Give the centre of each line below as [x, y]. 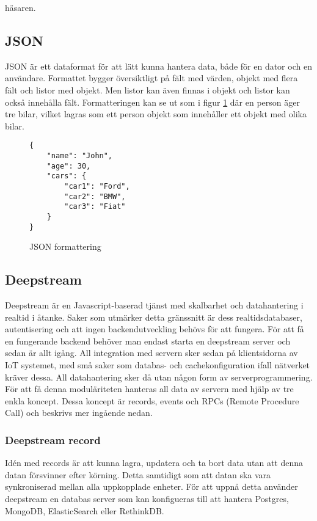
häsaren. [20, 7]
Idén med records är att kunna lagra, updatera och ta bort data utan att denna [154, 463]
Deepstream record [53, 439]
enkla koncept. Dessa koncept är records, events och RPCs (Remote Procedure [152, 400]
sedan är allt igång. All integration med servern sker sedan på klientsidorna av [151, 353]
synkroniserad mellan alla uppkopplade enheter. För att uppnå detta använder [151, 486]
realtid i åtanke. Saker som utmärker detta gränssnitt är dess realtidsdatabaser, [154, 317]
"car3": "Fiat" [95, 207]
